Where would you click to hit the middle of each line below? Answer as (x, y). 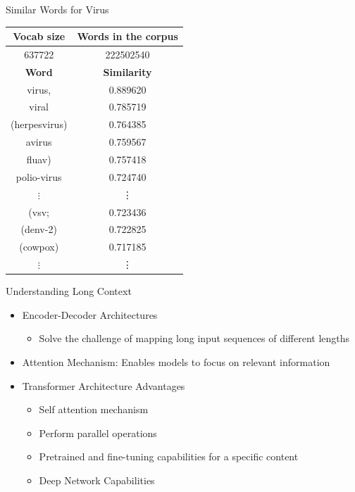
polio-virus (39, 176)
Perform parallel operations (98, 433)
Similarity (127, 71)
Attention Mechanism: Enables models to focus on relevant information (176, 361)
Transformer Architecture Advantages (104, 385)
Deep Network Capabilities (97, 480)
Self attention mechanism (94, 409)
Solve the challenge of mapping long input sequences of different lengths (194, 338)
